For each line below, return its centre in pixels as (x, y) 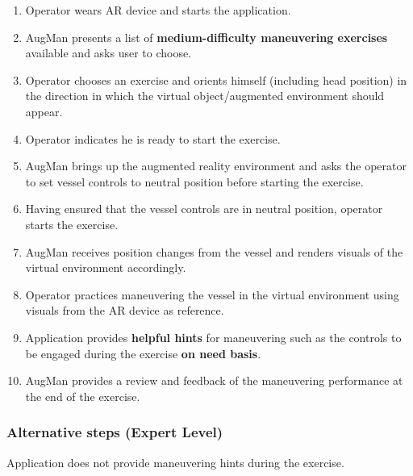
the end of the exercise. (83, 396)
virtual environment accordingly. (106, 267)
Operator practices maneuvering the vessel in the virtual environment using (212, 294)
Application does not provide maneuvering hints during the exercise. (175, 462)
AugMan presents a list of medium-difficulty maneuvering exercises (206, 37)
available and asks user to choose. (108, 53)
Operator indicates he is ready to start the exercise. (153, 138)
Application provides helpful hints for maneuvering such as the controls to (213, 337)
